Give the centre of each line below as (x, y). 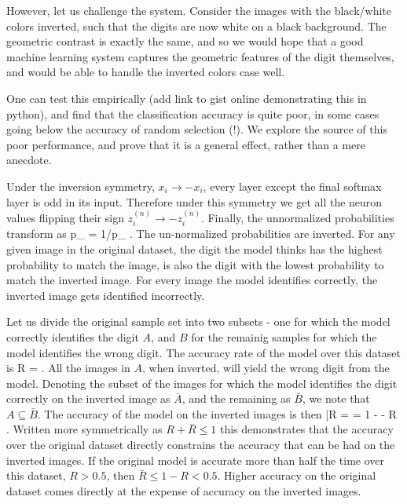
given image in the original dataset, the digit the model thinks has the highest (194, 248)
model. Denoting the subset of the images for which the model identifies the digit (202, 383)
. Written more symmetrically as (84, 429)
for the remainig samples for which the (284, 336)
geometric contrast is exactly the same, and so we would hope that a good (185, 41)
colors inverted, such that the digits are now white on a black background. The (196, 26)
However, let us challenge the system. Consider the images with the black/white (199, 10)
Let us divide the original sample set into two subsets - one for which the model (198, 321)
